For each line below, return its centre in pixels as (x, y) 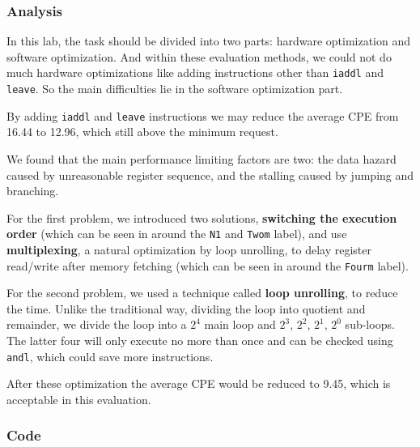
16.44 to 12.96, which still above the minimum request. (142, 132)
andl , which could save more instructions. (110, 356)
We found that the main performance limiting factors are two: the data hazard (202, 158)
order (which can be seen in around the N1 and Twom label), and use (177, 234)
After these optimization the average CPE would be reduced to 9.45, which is (199, 383)
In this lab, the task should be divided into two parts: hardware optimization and (209, 41)
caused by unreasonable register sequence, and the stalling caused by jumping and (210, 175)
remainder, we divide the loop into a (97, 324)
